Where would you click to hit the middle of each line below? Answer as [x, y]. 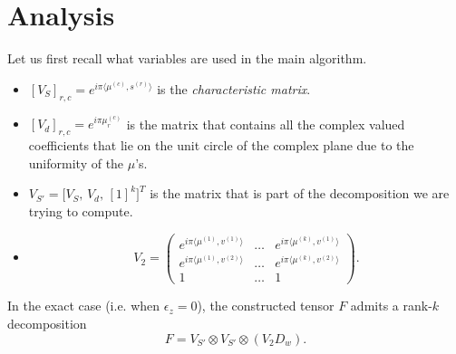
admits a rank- [391, 306]
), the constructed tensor [266, 306]
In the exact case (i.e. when [84, 306]
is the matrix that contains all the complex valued [266, 124]
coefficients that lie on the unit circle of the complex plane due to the [221, 145]
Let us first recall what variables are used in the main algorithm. [187, 58]
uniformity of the [76, 163]
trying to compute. [81, 210]
